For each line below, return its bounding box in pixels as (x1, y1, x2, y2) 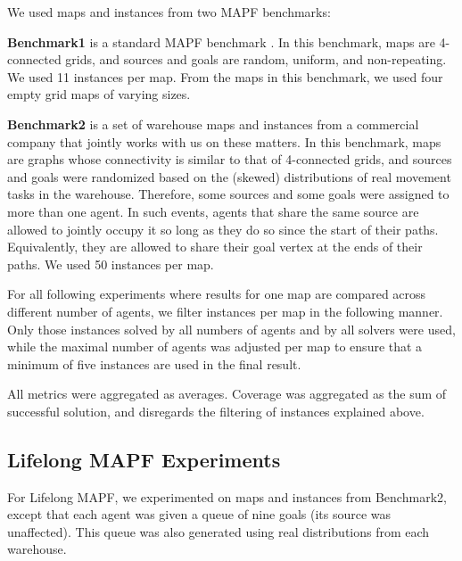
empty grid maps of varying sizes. (7, 85, 191, 103)
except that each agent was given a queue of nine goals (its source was (7, 505, 392, 524)
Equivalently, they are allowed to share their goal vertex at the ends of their (7, 237, 423, 256)
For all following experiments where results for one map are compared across (7, 285, 426, 303)
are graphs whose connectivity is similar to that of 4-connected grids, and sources (7, 150, 452, 169)
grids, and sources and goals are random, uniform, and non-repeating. (65, 50, 447, 69)
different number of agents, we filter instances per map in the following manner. (7, 301, 443, 320)
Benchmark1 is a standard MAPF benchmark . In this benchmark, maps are (7, 32, 435, 51)
